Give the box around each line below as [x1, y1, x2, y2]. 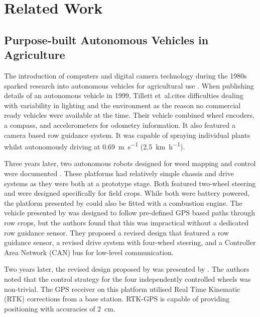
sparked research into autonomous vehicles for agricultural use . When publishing [4, 80, 254, 91]
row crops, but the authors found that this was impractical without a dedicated [4, 217, 248, 227]
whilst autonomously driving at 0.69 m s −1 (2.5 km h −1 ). [4, 140, 185, 151]
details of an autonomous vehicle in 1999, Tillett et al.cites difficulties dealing [4, 90, 243, 101]
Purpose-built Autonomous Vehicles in [4, 32, 209, 47]
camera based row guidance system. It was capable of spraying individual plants [4, 129, 250, 140]
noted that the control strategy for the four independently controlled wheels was [4, 273, 251, 284]
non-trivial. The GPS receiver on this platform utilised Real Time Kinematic [4, 283, 240, 294]
